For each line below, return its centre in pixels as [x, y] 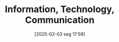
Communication [60, 20]
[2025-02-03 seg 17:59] [60, 34]
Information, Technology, [60, 9]
